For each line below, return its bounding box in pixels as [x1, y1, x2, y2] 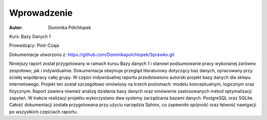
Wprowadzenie [9, 7, 73, 18]
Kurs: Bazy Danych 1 [9, 33, 51, 39]
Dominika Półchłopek [48, 25, 91, 30]
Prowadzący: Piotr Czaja [9, 42, 59, 49]
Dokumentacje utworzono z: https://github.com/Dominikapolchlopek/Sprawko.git [9, 52, 175, 58]
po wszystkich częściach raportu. [9, 109, 78, 115]
